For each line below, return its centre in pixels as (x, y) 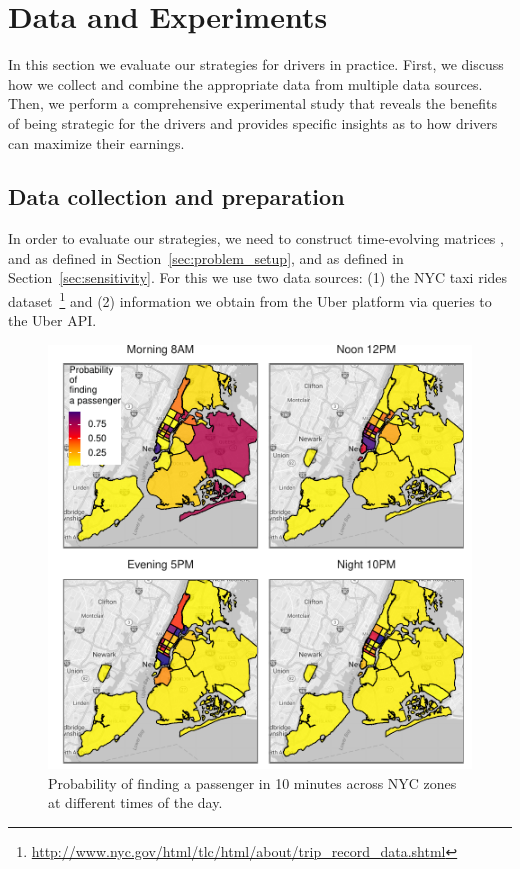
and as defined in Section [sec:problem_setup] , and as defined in (206, 257)
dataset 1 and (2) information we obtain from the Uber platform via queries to (250, 299)
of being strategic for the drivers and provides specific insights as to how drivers (253, 122)
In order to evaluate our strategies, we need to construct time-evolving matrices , (256, 238)
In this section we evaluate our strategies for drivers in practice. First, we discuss (256, 64)
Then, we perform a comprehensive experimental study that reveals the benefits (252, 103)
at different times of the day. (135, 802)
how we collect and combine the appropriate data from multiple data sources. (245, 83)
